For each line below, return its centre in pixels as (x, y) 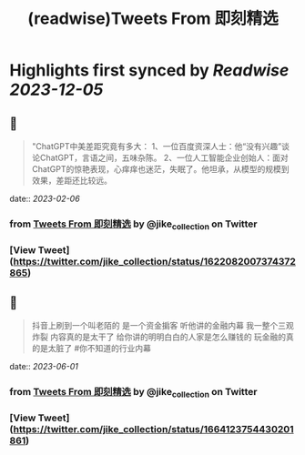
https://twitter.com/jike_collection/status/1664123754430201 (153, 430)
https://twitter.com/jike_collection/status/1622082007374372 (154, 262)
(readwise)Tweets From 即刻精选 (153, 19)
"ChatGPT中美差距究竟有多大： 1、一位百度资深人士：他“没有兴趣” (157, 146)
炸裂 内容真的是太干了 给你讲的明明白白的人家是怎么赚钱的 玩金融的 (159, 337)
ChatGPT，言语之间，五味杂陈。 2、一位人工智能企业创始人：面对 (164, 157)
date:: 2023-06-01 (44, 366)
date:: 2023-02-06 (45, 198)
